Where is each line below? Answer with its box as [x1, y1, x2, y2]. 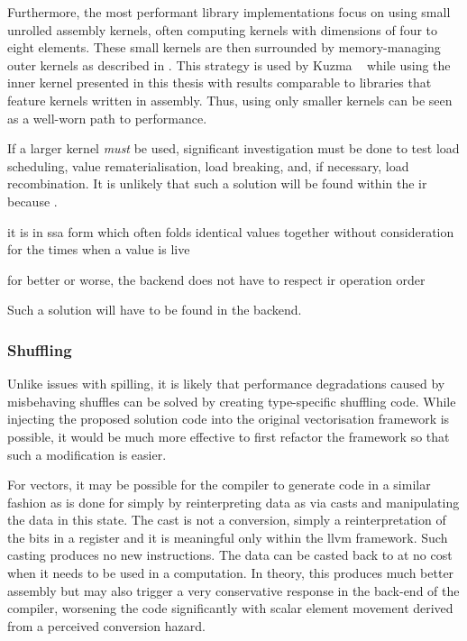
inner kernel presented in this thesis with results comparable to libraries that [7, 73, 432, 92]
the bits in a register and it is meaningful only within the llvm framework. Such [7, 527, 448, 546]
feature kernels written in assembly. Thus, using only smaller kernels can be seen [7, 90, 453, 109]
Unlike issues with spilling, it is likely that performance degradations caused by [7, 374, 445, 393]
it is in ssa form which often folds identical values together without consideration [7, 222, 454, 241]
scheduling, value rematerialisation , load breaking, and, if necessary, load [7, 156, 409, 175]
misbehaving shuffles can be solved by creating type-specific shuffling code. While [7, 391, 456, 410]
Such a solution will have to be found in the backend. [7, 300, 302, 319]
